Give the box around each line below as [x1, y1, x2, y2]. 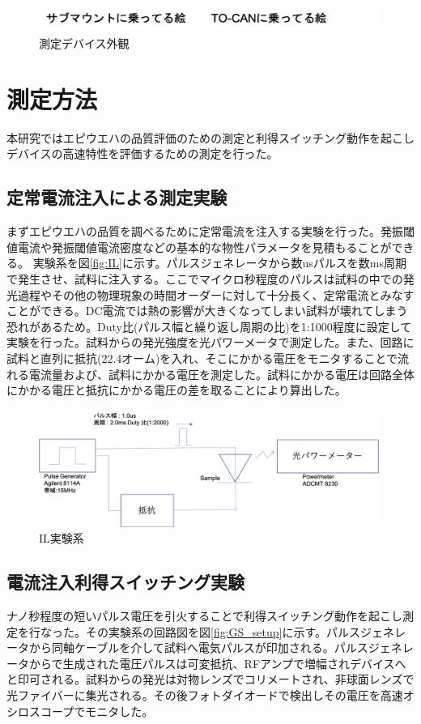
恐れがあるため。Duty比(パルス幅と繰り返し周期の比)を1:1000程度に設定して [6, 317, 412, 334]
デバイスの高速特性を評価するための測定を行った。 [6, 145, 279, 162]
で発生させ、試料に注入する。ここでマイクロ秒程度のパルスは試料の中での [6, 270, 403, 287]
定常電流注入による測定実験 [6, 185, 228, 210]
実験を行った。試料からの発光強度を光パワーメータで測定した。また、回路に [6, 334, 415, 351]
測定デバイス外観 [39, 35, 130, 52]
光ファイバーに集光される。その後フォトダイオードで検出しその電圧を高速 [6, 686, 403, 703]
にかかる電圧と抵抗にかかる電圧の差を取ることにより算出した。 [6, 381, 347, 398]
